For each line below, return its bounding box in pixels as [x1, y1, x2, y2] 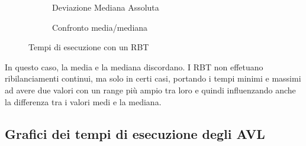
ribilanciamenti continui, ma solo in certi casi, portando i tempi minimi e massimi [5, 72, 301, 85]
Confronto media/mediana [52, 21, 148, 33]
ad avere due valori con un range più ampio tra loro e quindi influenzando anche [5, 83, 296, 96]
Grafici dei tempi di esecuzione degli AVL [5, 124, 265, 142]
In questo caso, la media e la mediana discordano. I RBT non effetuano [5, 60, 263, 73]
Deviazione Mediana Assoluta [52, 1, 159, 13]
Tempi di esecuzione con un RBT [28, 41, 149, 53]
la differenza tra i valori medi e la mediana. [5, 95, 162, 108]
